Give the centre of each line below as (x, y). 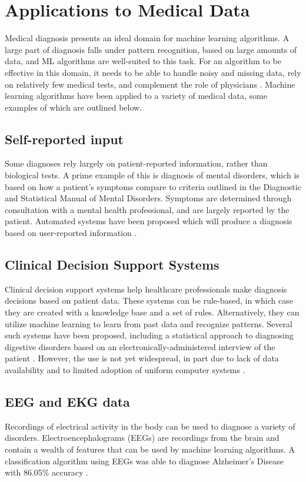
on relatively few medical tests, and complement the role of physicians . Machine (150, 84)
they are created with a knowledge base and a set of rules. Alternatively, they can (152, 312)
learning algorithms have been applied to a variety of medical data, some (136, 96)
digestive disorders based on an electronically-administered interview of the (140, 346)
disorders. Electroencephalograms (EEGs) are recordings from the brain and (142, 438)
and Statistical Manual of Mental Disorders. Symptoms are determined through (148, 198)
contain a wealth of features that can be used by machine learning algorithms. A (150, 449)
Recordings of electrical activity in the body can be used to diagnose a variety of (150, 426)
